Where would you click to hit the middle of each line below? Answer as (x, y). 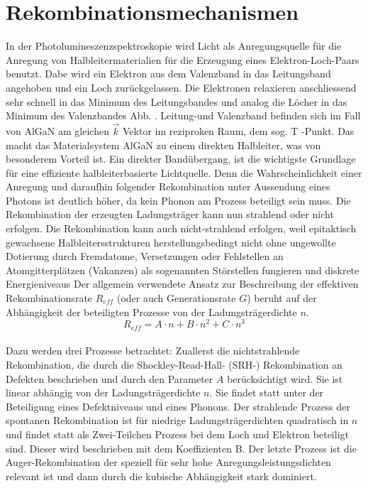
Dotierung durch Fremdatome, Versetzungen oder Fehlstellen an (145, 256)
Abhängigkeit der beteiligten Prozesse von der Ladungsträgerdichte (151, 311)
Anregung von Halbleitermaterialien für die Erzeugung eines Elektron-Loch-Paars (183, 59)
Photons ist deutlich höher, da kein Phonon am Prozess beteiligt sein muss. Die (178, 200)
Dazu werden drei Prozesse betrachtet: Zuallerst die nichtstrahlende (153, 351)
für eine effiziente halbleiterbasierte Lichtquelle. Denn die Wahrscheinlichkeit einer (184, 172)
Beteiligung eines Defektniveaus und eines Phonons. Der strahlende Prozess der (178, 406)
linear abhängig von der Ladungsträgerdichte (103, 392)
